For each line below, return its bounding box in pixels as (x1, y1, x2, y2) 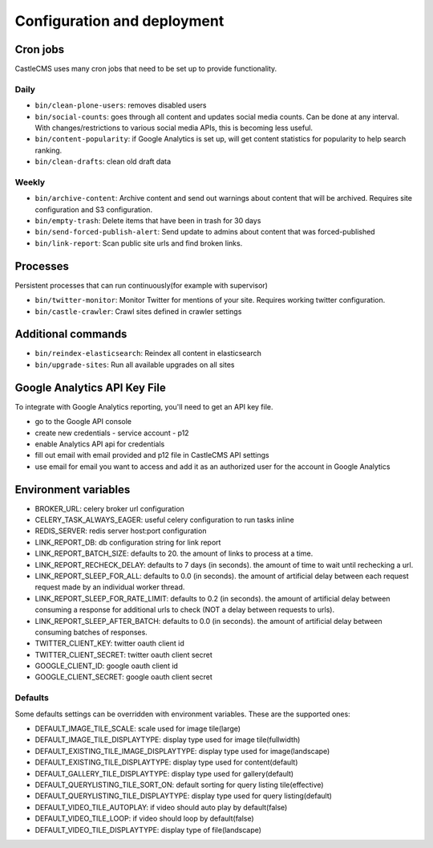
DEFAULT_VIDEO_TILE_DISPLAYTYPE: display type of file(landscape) (34, 825, 262, 834)
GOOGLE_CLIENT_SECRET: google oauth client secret (34, 672, 212, 682)
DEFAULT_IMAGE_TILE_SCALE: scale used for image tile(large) (34, 724, 241, 733)
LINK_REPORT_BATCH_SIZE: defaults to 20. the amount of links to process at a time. (34, 548, 314, 558)
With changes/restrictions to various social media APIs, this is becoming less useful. (34, 123, 313, 132)
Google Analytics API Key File (14, 381, 166, 394)
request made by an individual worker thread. (34, 582, 185, 592)
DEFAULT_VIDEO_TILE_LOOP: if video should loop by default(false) (34, 813, 254, 823)
